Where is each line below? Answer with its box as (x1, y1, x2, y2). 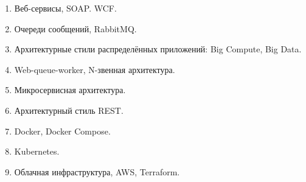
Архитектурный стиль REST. (14, 103, 123, 116)
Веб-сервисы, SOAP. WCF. (14, 2, 117, 14)
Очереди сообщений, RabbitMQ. (14, 22, 137, 35)
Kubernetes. (14, 145, 60, 158)
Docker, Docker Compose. (14, 124, 111, 137)
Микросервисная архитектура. (14, 83, 126, 96)
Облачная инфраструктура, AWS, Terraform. (14, 165, 180, 178)
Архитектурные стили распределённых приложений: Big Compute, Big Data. (14, 43, 302, 55)
